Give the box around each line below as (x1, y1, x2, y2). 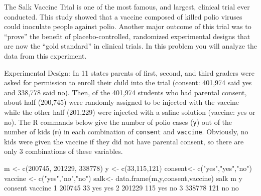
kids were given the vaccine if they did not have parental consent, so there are (4, 136, 244, 146)
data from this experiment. (4, 50, 87, 61)
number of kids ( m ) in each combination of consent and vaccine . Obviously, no (4, 126, 248, 137)
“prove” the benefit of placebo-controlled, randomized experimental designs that (4, 31, 250, 41)
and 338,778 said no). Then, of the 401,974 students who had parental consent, (4, 87, 247, 97)
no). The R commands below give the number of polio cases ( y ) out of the (4, 116, 232, 127)
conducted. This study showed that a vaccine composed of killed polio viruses (4, 11, 242, 22)
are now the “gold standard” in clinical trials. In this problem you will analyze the (4, 41, 257, 51)
